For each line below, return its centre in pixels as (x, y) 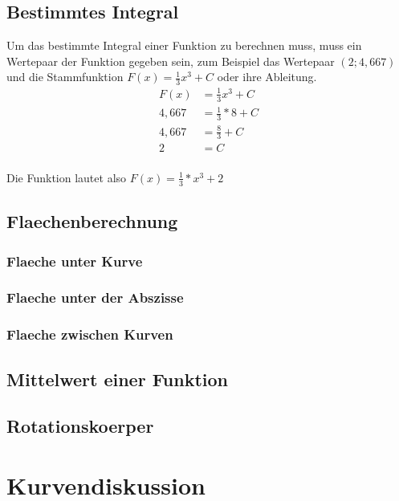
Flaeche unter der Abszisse (95, 297)
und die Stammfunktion (65, 77)
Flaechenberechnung (92, 221)
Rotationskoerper (80, 426)
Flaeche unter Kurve (75, 261)
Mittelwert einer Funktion (118, 379)
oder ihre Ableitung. (267, 77)
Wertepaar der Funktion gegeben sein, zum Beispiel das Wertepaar (171, 61)
